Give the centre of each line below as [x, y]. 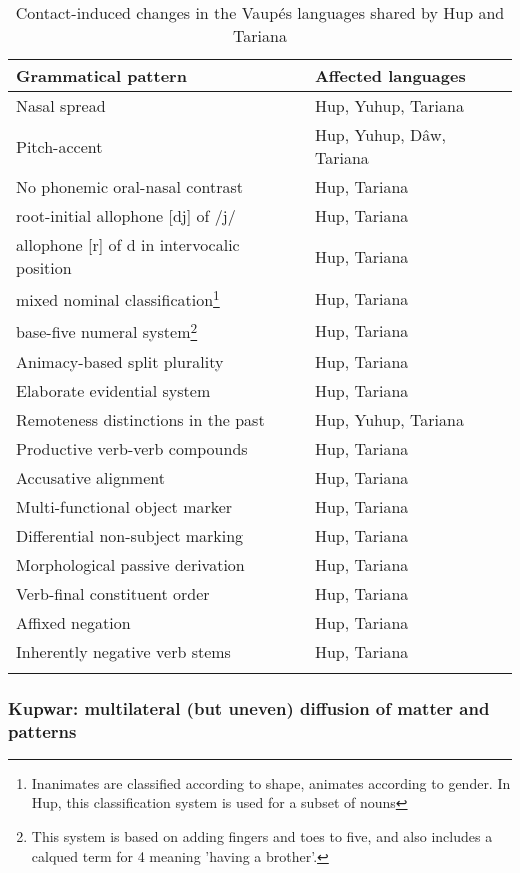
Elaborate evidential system [113, 390]
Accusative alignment [90, 477]
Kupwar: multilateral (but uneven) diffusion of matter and [249, 707]
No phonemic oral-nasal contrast [129, 186]
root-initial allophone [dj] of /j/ [126, 215]
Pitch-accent [59, 146]
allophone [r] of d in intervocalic [128, 244]
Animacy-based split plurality [120, 361]
